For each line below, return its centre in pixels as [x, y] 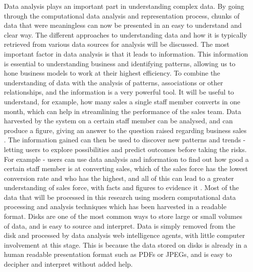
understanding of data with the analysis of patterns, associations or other [114, 82]
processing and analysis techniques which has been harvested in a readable [115, 206]
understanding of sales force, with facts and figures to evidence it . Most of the [122, 187]
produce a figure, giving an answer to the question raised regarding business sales [125, 130]
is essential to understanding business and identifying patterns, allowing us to [120, 63]
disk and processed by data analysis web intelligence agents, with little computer [125, 235]
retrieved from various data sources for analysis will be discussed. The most [117, 44]
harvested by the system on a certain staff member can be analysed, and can [118, 121]
